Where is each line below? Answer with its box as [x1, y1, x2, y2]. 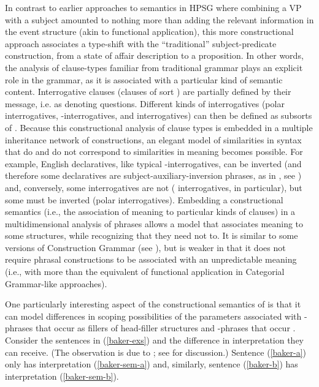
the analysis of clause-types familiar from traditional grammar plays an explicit [5, 61, 303, 73]
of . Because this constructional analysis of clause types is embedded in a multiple [5, 121, 313, 133]
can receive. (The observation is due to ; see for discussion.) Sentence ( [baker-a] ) [5, 345, 306, 358]
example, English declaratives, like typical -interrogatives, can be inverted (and [5, 157, 302, 170]
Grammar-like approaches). [5, 277, 107, 290]
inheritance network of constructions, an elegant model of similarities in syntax [5, 133, 302, 146]
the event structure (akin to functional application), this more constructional [5, 25, 294, 38]
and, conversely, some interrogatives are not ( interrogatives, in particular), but [5, 181, 302, 193]
